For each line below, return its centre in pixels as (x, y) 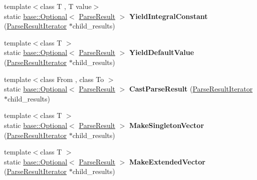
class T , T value (66, 6)
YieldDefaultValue (162, 52)
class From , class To (72, 79)
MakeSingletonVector (167, 125)
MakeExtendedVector (167, 161)
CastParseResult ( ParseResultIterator (191, 89)
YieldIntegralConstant (169, 16)
